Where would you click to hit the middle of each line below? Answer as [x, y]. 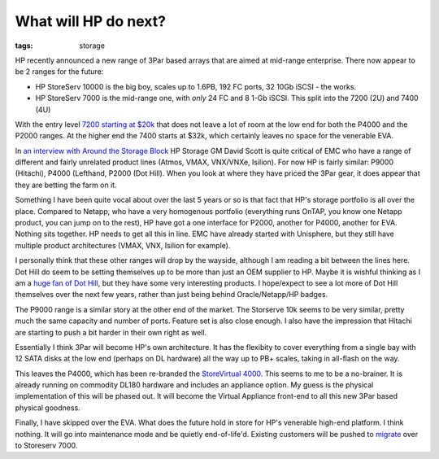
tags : [24, 46]
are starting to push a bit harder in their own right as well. [111, 332]
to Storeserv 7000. [46, 446]
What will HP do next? [91, 21]
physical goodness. [48, 408]
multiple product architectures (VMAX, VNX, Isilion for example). [123, 245]
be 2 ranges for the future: [59, 72]
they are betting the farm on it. [66, 185]
